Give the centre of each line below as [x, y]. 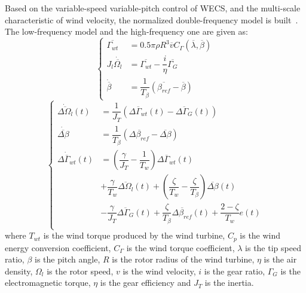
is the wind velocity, [159, 271]
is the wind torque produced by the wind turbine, [134, 235]
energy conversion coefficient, [58, 247]
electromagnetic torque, [48, 283]
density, [19, 271]
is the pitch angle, [67, 259]
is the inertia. [229, 283]
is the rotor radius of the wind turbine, [183, 259]
